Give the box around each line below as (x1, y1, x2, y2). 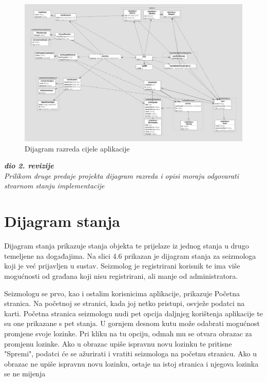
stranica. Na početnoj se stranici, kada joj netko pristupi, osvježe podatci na (4, 298, 245, 309)
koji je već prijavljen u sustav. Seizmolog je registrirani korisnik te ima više (4, 260, 240, 271)
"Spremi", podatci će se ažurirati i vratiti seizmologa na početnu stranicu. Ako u (4, 348, 257, 359)
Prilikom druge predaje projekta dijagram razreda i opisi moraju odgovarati (4, 170, 239, 181)
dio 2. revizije (4, 160, 54, 171)
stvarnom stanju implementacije (4, 180, 105, 191)
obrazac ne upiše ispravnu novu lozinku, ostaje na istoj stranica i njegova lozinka (4, 358, 259, 369)
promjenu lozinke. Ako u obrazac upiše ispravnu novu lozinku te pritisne (4, 338, 232, 349)
